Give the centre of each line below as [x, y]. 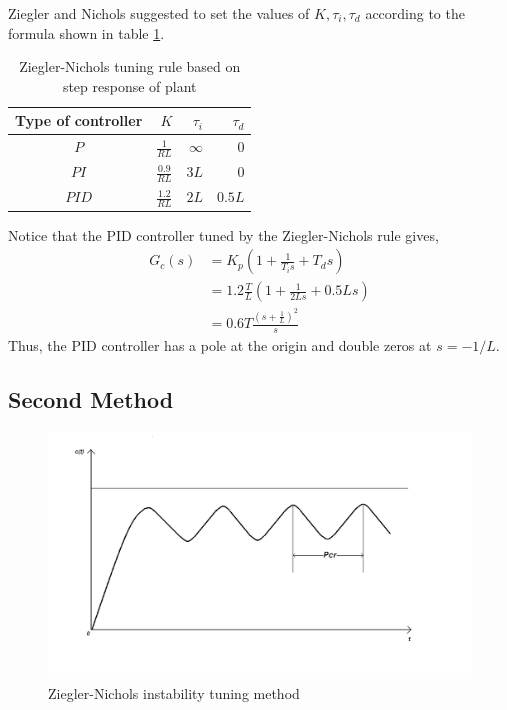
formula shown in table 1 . [86, 32]
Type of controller [79, 120]
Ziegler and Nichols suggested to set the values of [159, 13]
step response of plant [129, 85]
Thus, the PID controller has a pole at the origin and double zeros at [220, 345]
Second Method [91, 399]
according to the [415, 13]
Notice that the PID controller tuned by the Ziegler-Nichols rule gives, [223, 234]
